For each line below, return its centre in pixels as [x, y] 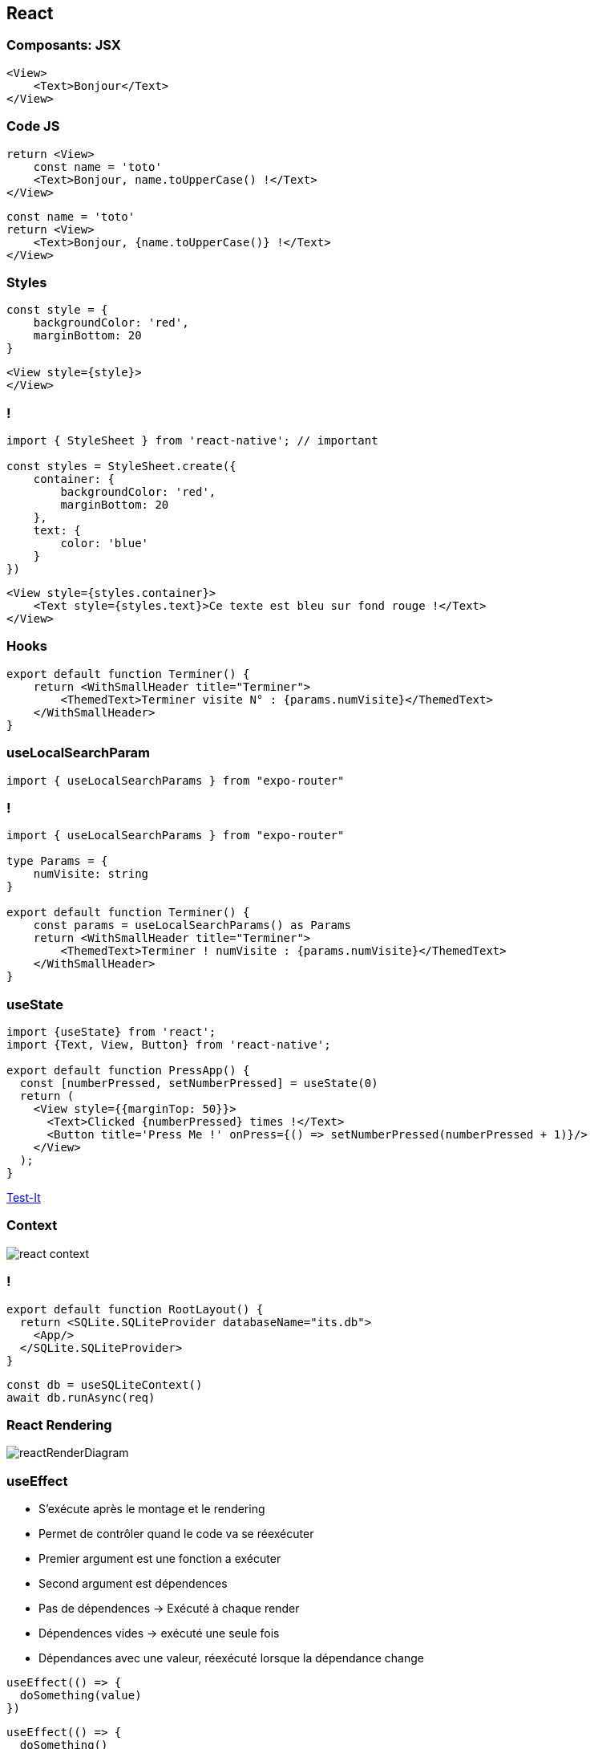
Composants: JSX [64, 45]
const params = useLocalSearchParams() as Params [192, 925]
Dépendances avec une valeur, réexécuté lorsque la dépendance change [231, 1658]
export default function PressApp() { [128, 1071]
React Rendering [59, 1424]
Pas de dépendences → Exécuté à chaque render [169, 1609]
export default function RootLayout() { [135, 1309]
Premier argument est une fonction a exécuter [160, 1559]
